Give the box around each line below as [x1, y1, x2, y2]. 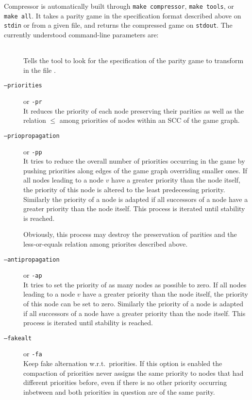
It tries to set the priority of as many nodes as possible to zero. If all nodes [23, 279, 247, 289]
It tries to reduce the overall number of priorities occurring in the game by [23, 156, 245, 166]
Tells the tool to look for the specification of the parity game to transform [23, 55, 244, 66]
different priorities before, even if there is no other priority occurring [23, 377, 227, 387]
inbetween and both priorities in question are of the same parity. [23, 386, 215, 397]
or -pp [23, 146, 42, 156]
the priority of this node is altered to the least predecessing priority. [23, 184, 225, 194]
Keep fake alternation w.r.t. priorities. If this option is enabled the [23, 358, 222, 368]
